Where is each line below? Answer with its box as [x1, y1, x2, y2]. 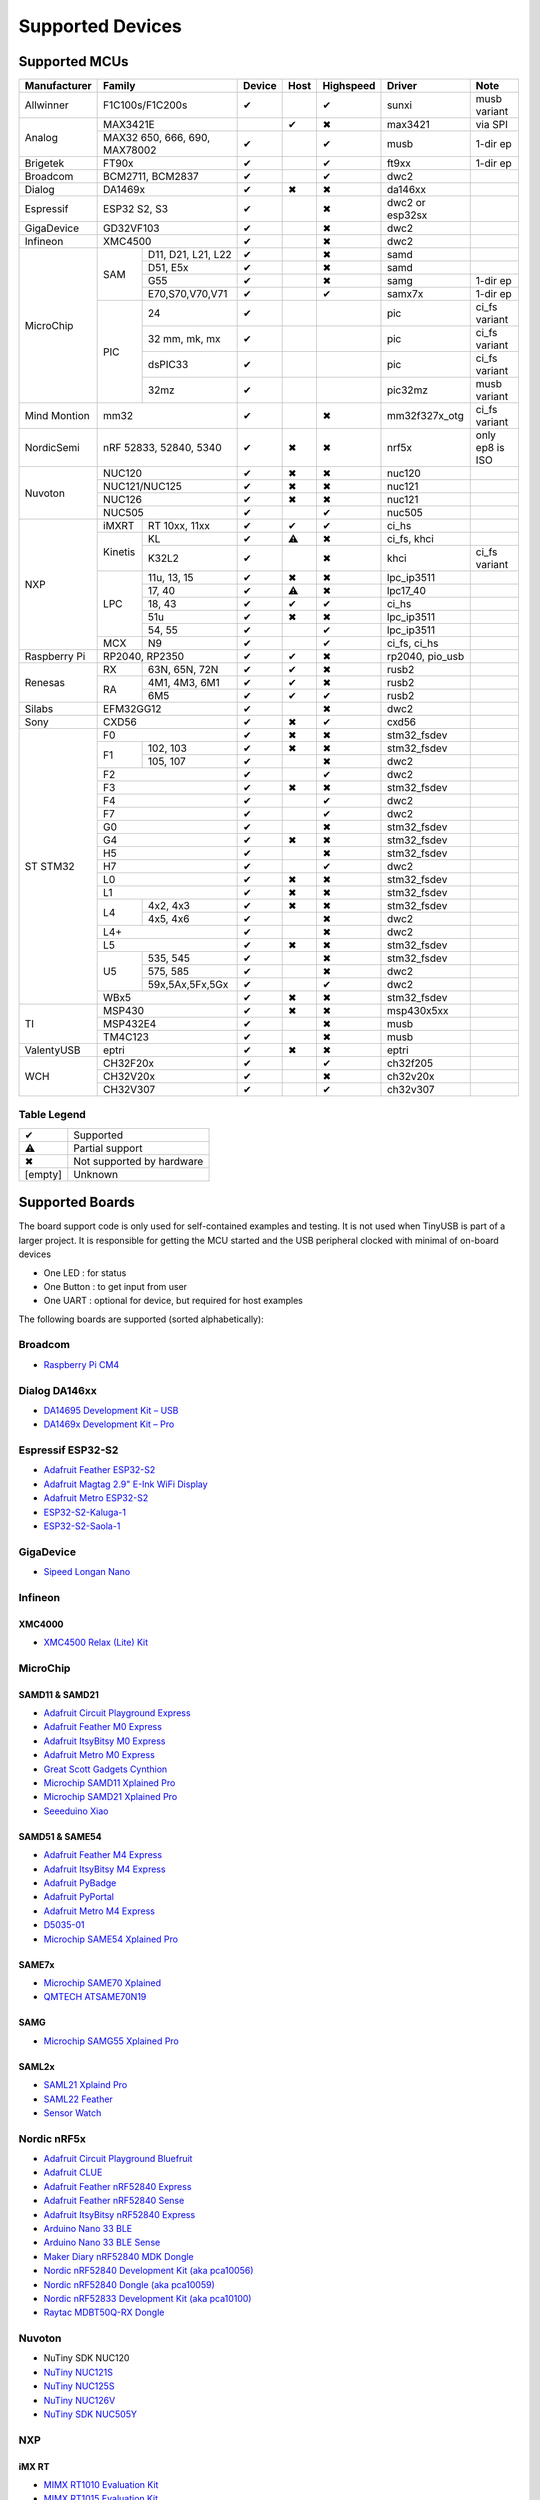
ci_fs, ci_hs [386, 636, 439, 650]
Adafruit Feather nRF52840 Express [43, 2180, 192, 2192]
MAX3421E [103, 118, 155, 132]
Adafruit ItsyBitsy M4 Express [43, 1863, 166, 1875]
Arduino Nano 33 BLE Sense [43, 2236, 161, 2249]
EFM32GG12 [103, 702, 162, 716]
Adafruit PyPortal [43, 1891, 115, 1903]
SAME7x [18, 1958, 55, 1970]
